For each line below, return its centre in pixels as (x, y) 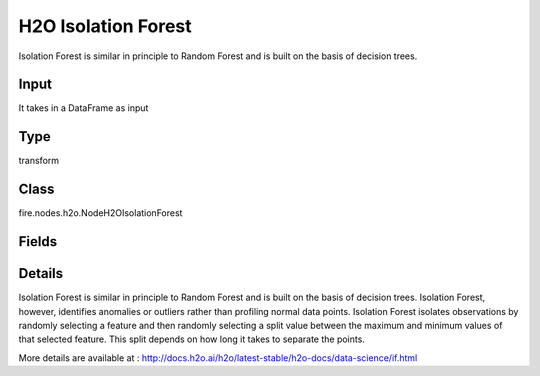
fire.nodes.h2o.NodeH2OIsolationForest (100, 213)
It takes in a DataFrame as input (83, 108)
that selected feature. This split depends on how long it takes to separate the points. (191, 339)
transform (39, 161)
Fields (38, 241)
